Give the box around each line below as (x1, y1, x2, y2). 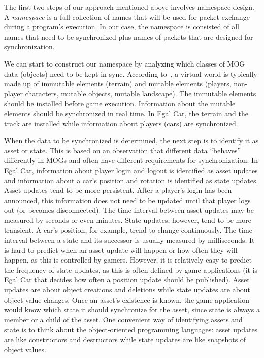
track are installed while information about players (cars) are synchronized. (4, 118, 238, 128)
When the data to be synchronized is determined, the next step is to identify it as (4, 135, 259, 146)
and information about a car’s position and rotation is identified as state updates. (4, 175, 258, 185)
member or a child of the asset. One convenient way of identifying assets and (4, 314, 243, 324)
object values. (4, 344, 46, 354)
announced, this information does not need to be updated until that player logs (4, 194, 251, 205)
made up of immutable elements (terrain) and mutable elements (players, (4, 78, 232, 89)
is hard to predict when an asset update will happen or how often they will (4, 244, 238, 255)
